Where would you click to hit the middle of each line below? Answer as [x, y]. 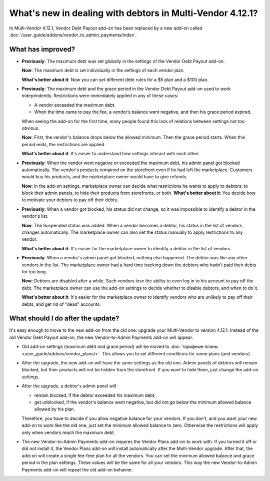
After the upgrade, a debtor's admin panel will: [69, 386]
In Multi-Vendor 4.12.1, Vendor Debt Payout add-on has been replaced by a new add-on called [106, 28]
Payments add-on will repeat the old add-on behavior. [77, 469]
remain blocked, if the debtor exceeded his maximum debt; [95, 395]
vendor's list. [35, 216]
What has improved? [42, 49]
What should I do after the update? [64, 319]
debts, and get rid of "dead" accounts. [61, 304]
